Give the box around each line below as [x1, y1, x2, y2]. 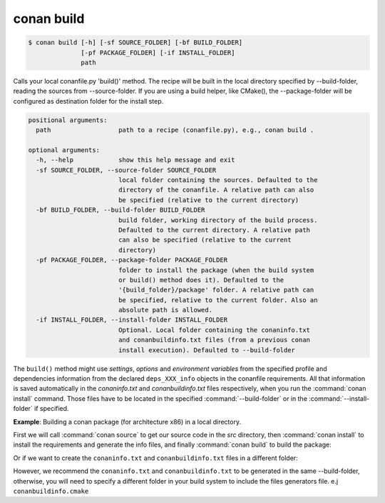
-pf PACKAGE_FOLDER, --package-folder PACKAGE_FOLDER [36, 256, 228, 264]
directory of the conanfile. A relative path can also [118, 186, 314, 194]
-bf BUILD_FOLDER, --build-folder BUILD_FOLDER [36, 206, 205, 214]
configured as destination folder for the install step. [13, 96, 164, 105]
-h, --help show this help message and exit [36, 156, 235, 164]
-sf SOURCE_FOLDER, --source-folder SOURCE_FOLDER [36, 166, 217, 174]
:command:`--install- [309, 394, 370, 403]
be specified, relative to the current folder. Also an [118, 296, 318, 304]
